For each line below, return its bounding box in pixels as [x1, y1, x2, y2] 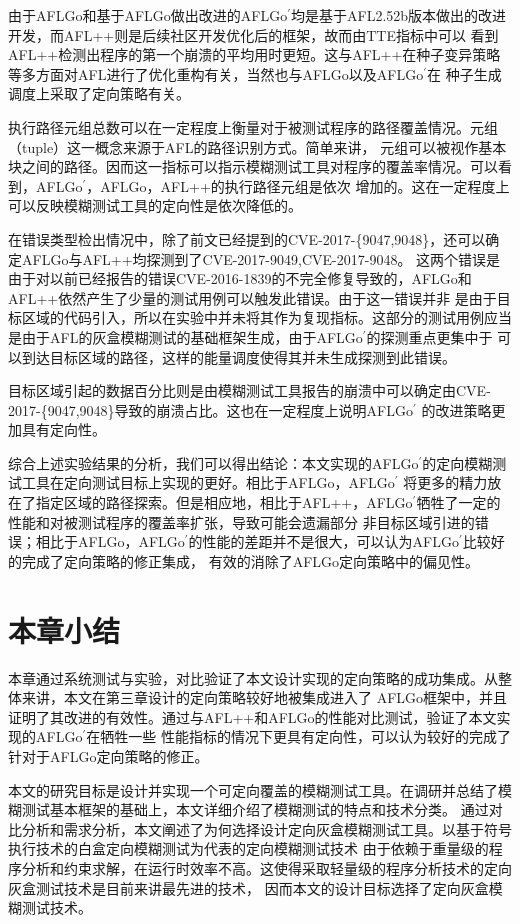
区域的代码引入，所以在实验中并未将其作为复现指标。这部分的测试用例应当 [21, 307, 512, 328]
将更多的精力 [403, 472, 488, 493]
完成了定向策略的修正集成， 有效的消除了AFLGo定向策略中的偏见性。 [21, 550, 480, 571]
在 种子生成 [426, 63, 502, 84]
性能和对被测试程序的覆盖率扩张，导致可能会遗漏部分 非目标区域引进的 [8, 511, 475, 532]
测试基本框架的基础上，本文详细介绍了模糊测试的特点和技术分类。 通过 [21, 799, 489, 820]
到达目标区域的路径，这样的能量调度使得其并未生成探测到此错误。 [21, 346, 456, 367]
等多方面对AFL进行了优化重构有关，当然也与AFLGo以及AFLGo [8, 63, 424, 84]
